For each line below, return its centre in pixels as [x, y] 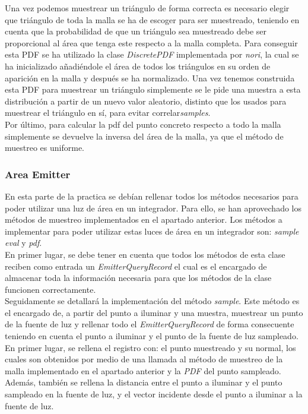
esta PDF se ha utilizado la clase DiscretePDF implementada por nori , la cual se [152, 54]
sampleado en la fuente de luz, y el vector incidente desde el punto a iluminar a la [154, 394]
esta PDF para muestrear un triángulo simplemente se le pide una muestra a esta [153, 89]
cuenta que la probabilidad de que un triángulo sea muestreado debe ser [136, 31]
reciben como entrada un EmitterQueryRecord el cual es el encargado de [136, 266]
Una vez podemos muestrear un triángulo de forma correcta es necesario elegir [147, 8]
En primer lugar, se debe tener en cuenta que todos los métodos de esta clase [145, 254]
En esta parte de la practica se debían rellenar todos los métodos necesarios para [152, 196]
